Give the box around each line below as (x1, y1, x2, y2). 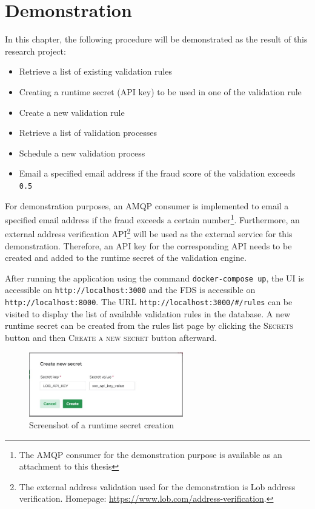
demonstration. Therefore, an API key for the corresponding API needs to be (5, 239, 292, 252)
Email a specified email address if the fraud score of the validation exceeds (19, 167, 296, 180)
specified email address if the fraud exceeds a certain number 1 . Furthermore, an (5, 212, 300, 226)
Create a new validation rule (19, 106, 125, 118)
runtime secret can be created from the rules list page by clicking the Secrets (5, 319, 293, 332)
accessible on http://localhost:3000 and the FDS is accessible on (5, 283, 256, 296)
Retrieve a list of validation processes (19, 126, 157, 139)
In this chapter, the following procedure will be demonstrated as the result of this (5, 33, 308, 46)
